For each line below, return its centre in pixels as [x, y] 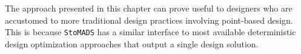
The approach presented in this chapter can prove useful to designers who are [149, 8]
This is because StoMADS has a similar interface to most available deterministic [150, 32]
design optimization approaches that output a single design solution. [132, 43]
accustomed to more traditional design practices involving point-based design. [149, 20]
